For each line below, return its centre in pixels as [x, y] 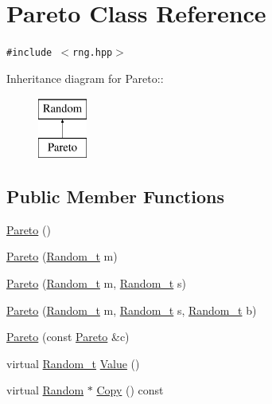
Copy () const [130, 390]
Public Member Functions [115, 196]
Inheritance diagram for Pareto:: [85, 78]
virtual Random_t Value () [73, 363]
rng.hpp [93, 53]
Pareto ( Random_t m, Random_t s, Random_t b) [132, 310]
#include [29, 53]
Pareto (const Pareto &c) [68, 337]
